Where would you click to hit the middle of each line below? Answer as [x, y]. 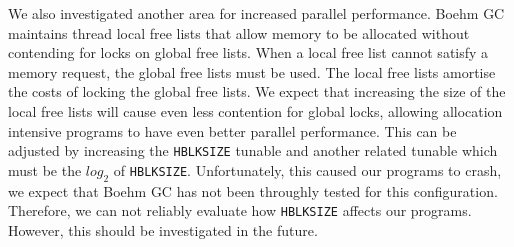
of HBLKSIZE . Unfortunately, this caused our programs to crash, [307, 169]
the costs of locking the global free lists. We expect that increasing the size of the [257, 91]
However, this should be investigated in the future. [163, 229]
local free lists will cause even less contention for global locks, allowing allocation [255, 110]
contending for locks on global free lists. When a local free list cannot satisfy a [248, 52]
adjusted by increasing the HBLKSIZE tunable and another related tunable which [253, 150]
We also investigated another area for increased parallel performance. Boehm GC [256, 13]
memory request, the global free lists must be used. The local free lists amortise [252, 71]
